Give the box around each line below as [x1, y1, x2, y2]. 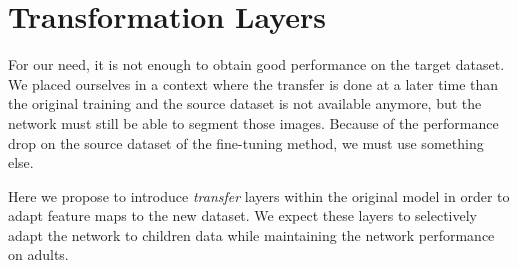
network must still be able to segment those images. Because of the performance [8, 112, 499, 133]
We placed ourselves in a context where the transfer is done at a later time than [8, 73, 499, 94]
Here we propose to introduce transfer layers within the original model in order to [8, 185, 510, 206]
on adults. [8, 244, 69, 265]
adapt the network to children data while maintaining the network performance [8, 224, 495, 245]
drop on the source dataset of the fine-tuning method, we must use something [8, 132, 484, 153]
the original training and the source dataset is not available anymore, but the [8, 93, 482, 114]
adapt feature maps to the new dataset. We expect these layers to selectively [8, 205, 477, 226]
